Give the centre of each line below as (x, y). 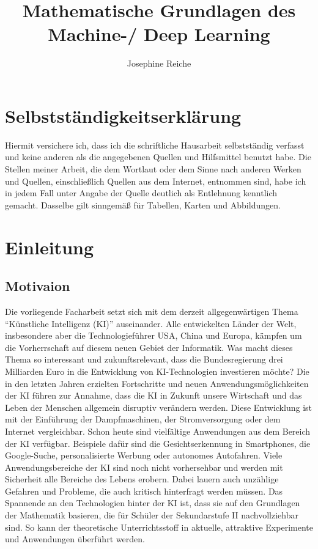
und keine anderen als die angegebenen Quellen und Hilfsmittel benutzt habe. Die (158, 157)
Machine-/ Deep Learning (159, 34)
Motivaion (38, 286)
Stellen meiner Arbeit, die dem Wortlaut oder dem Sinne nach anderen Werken (153, 169)
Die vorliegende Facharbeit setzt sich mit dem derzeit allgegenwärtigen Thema (152, 311)
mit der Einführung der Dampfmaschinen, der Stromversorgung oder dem (143, 419)
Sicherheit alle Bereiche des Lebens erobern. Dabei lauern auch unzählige (142, 479)
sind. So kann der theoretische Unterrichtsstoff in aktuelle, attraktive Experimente (159, 527)
